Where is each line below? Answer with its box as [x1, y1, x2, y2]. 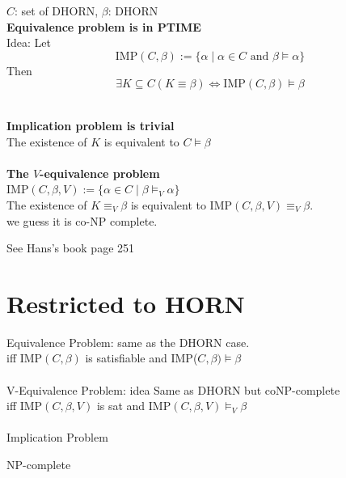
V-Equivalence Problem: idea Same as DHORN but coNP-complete [6, 381, 340, 398]
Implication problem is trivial [6, 116, 175, 133]
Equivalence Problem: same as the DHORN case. [6, 333, 250, 350]
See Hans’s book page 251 [6, 239, 135, 256]
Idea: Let [6, 34, 52, 51]
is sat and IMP [96, 397, 171, 414]
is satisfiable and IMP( [85, 349, 198, 366]
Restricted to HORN [6, 286, 245, 319]
